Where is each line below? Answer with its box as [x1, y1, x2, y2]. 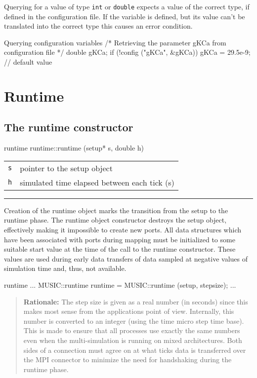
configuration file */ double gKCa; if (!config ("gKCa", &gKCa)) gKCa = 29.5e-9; [4, 47, 251, 57]
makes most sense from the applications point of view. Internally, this [23, 306, 234, 316]
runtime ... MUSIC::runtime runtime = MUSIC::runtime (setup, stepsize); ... [4, 279, 236, 290]
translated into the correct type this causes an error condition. [4, 21, 193, 31]
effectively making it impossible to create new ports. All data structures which [4, 224, 242, 234]
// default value [4, 57, 52, 67]
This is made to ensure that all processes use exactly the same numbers [23, 325, 240, 336]
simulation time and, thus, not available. [4, 263, 127, 273]
